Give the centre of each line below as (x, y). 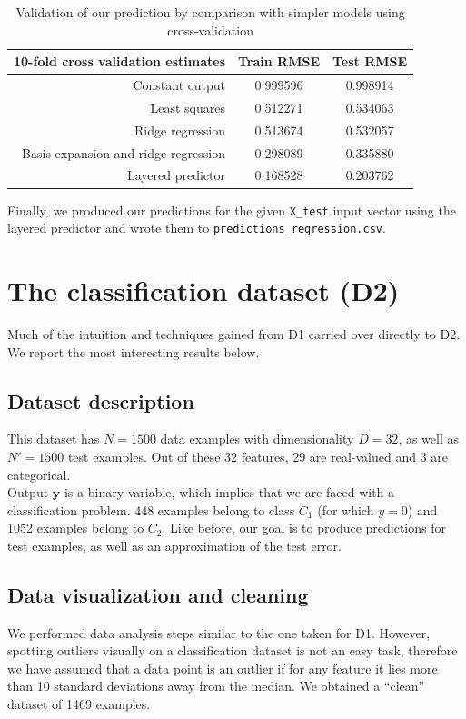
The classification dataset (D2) (203, 290)
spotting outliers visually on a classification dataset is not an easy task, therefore (233, 650)
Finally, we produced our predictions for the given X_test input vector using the (232, 210)
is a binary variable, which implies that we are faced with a (229, 492)
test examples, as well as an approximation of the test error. (175, 545)
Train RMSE (279, 61)
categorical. (39, 474)
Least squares (188, 107)
